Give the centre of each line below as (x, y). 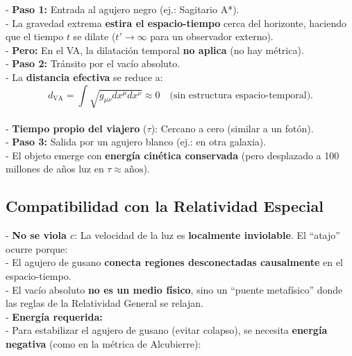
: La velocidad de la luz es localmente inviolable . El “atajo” (207, 235)
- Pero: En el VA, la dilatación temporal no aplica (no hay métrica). (155, 50)
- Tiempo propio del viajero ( (76, 128)
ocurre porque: (37, 248)
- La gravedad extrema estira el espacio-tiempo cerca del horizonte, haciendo (176, 23)
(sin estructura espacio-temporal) (240, 95)
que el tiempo (35, 36)
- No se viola (36, 235)
